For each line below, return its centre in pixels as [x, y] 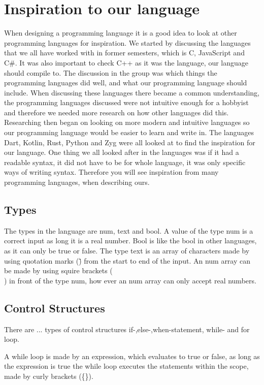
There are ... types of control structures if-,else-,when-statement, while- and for [127, 329]
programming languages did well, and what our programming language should [126, 83]
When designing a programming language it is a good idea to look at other [121, 33]
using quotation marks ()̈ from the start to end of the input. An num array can [127, 260]
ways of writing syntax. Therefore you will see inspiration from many [111, 172]
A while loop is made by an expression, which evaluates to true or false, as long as [132, 356]
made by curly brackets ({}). [49, 376]
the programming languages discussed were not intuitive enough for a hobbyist [126, 102]
